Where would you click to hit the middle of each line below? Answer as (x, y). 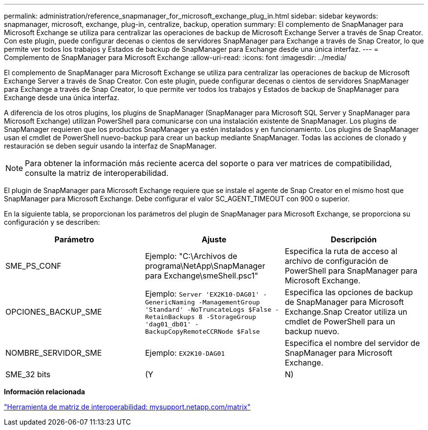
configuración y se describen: (52, 222)
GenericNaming (170, 302)
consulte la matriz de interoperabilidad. (97, 173)
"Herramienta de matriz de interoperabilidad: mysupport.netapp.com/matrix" (127, 407)
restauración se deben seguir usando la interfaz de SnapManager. (110, 146)
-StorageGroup (231, 317)
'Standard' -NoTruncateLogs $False (208, 309)
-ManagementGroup (229, 302)
